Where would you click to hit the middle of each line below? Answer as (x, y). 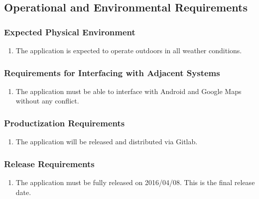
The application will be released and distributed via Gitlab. (107, 142)
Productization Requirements (65, 123)
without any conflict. (47, 101)
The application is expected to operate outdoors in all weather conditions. (129, 50)
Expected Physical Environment (70, 32)
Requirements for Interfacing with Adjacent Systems (112, 72)
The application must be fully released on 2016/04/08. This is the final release (135, 182)
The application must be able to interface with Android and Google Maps (129, 91)
